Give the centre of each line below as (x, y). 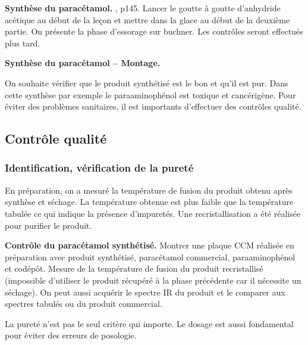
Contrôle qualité (56, 139)
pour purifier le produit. (48, 225)
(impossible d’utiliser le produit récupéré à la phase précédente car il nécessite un (153, 280)
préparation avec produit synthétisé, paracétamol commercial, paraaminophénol (150, 257)
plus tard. (23, 43)
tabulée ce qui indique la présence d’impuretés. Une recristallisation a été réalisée (153, 213)
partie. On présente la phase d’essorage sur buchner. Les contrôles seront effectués (154, 31)
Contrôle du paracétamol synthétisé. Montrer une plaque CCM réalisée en (150, 245)
